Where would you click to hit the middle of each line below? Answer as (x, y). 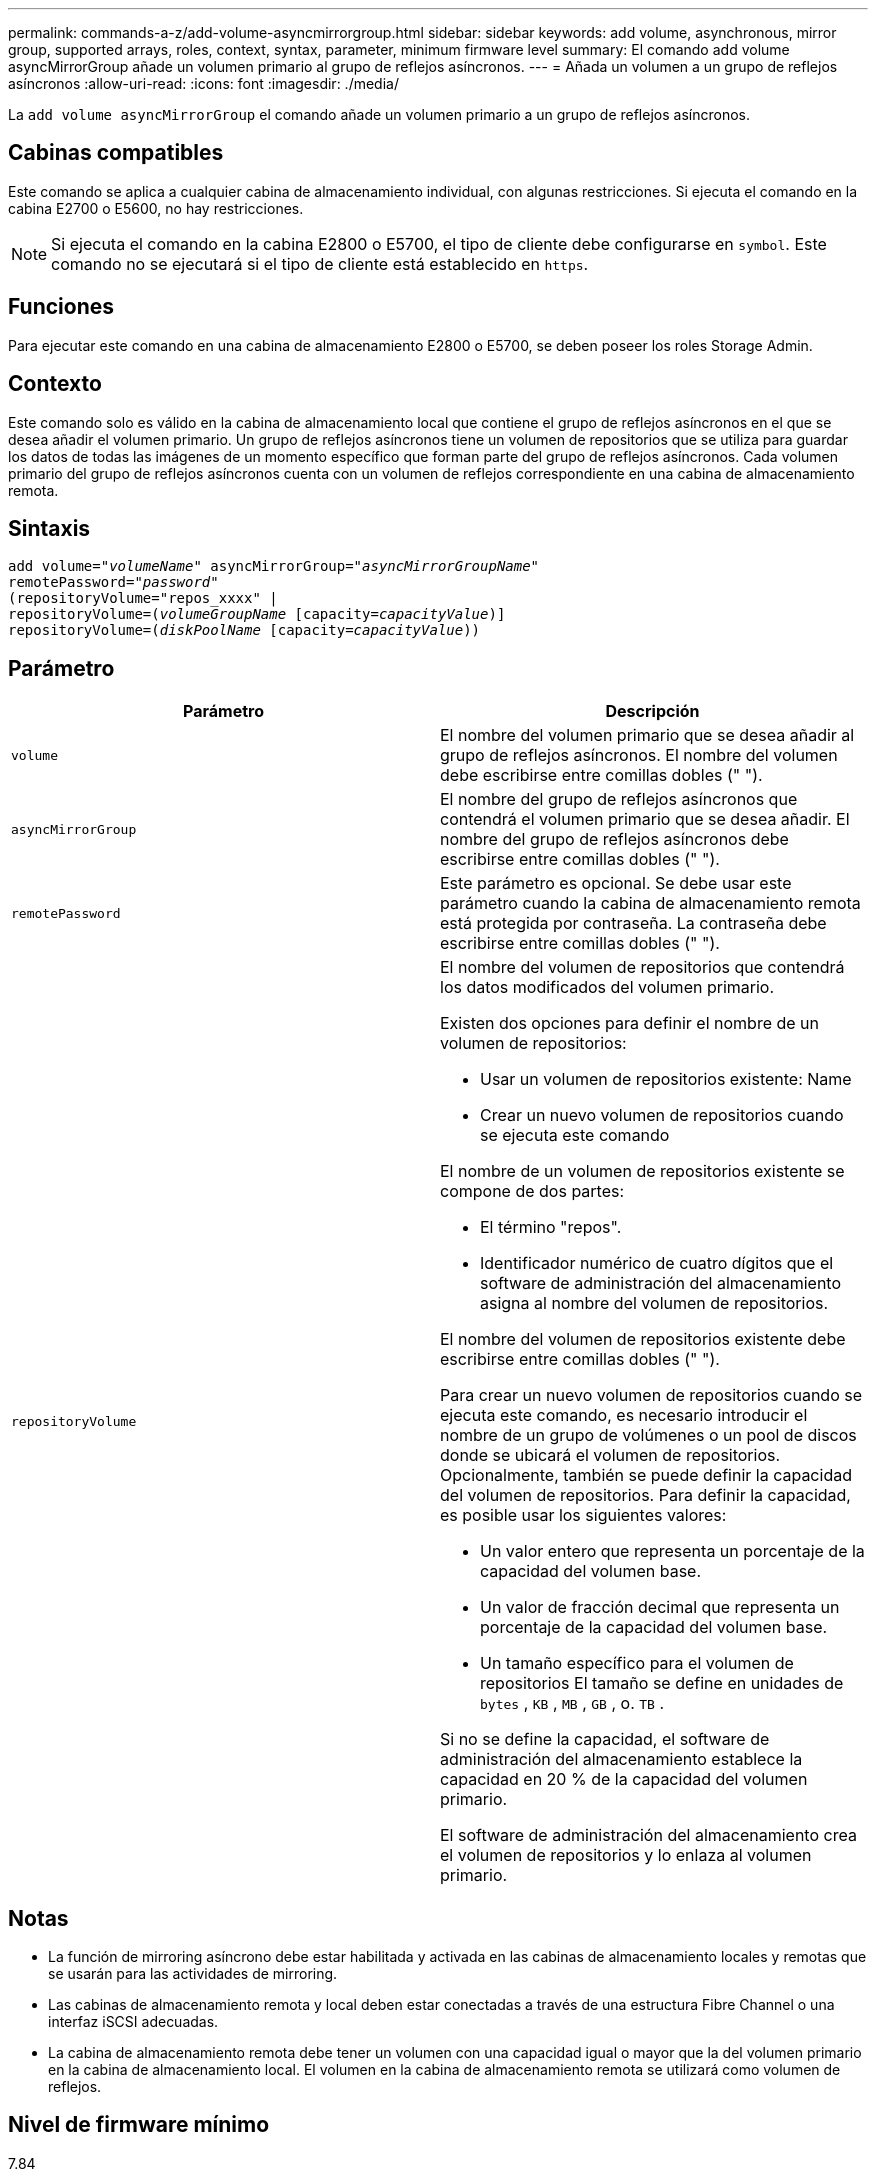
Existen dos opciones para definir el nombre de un (629, 1023)
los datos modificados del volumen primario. (607, 987)
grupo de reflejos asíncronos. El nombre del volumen (639, 755)
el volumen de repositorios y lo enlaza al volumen (626, 1855)
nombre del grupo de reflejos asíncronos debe (614, 839)
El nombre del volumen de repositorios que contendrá (642, 967)
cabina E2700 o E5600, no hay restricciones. (156, 208)
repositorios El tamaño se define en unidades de (662, 1683)
